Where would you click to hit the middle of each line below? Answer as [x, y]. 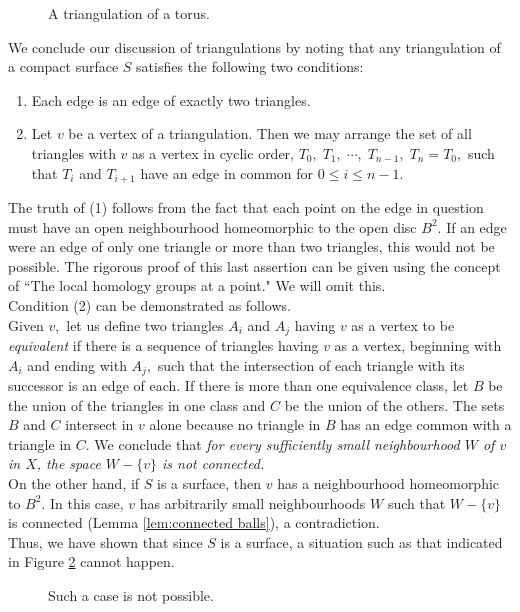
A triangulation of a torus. [129, 13]
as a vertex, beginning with [418, 345]
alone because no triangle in [235, 424]
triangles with [73, 152]
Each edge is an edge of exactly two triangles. [171, 99]
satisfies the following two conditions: [250, 66]
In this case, [87, 502]
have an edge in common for [227, 172]
